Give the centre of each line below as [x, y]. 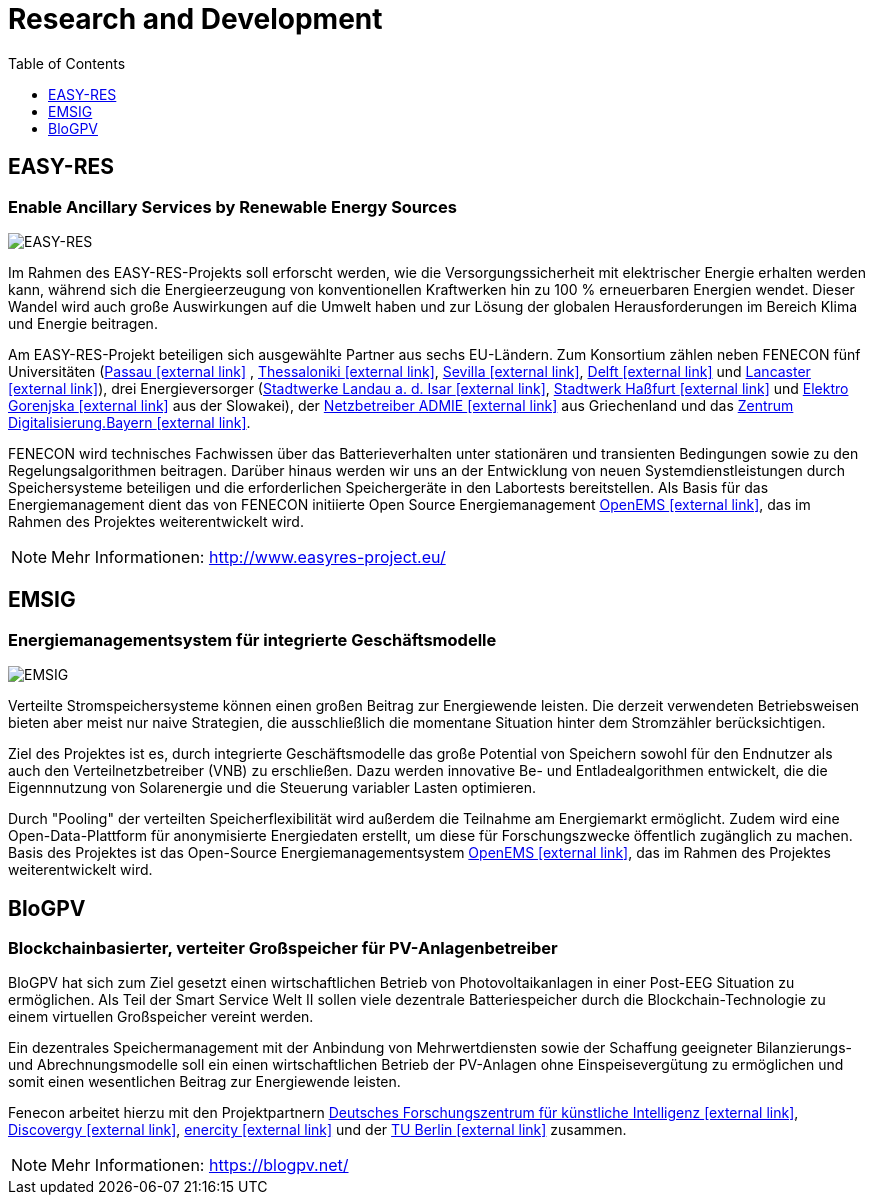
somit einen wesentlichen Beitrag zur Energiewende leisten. [204, 1082]
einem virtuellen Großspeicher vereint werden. [161, 1017]
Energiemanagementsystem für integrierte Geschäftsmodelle [252, 639]
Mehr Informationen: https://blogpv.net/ [200, 1165]
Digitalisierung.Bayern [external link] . [129, 422]
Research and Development [195, 19]
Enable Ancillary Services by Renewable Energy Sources [232, 206]
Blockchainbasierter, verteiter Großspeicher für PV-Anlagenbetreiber [283, 948]
